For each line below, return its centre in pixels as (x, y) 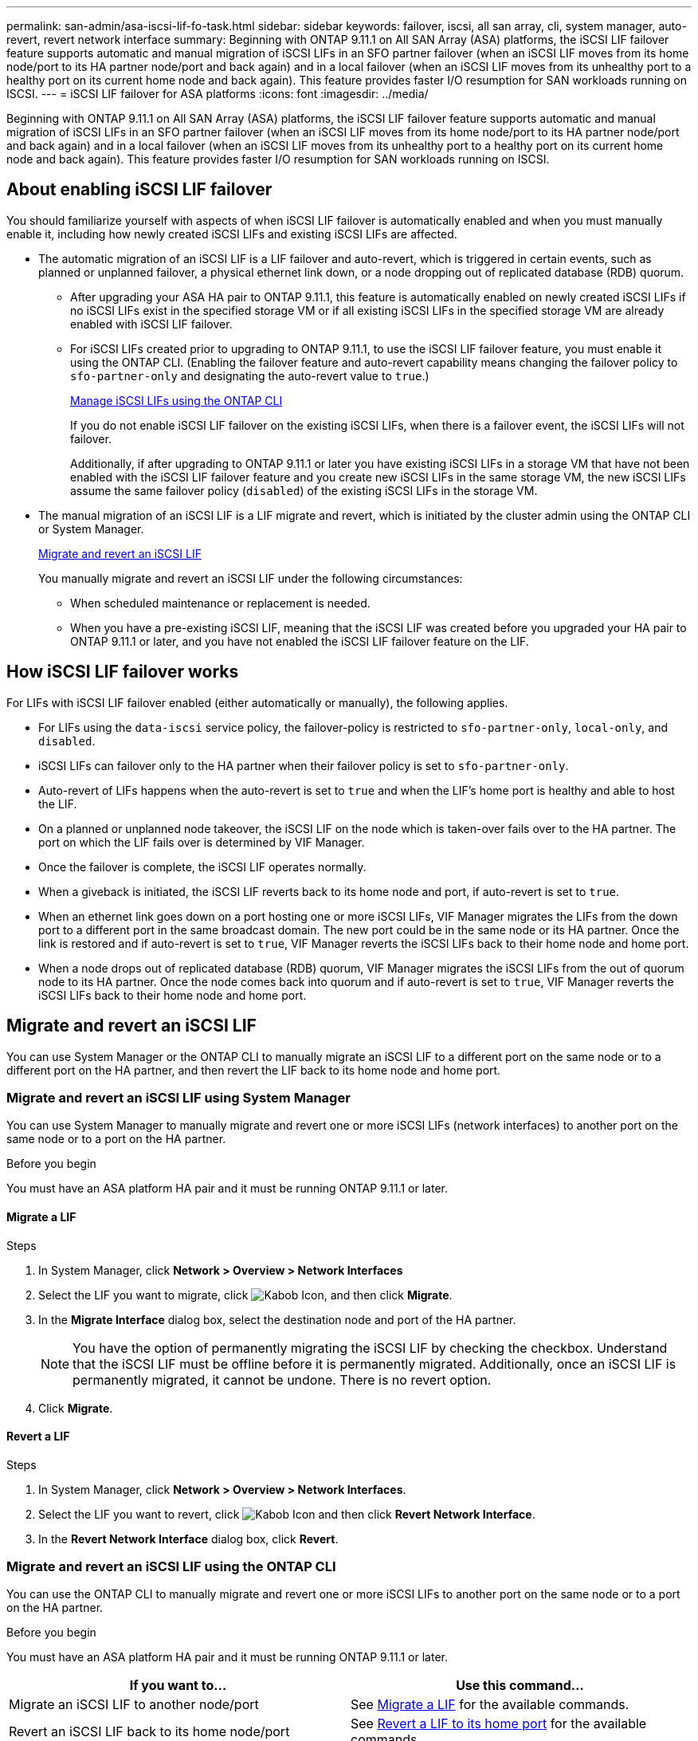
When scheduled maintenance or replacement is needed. (220, 603)
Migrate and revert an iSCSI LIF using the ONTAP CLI (171, 1567)
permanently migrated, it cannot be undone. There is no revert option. (282, 1379)
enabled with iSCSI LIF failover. (151, 324)
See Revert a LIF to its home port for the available (499, 1724)
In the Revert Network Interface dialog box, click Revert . (188, 1539)
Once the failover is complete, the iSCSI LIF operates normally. (202, 867)
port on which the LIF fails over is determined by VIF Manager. (202, 842)
